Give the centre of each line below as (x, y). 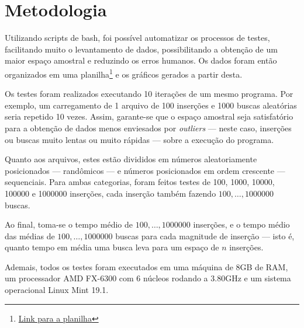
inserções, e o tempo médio (241, 224)
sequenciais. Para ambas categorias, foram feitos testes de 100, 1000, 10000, (140, 182)
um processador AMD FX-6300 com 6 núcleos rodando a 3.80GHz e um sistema (148, 278)
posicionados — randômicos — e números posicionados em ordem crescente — (145, 170)
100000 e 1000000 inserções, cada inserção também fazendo (110, 193)
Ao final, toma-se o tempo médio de (69, 224)
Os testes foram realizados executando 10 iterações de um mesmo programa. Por (149, 94)
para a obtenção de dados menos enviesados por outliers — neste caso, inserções (148, 128)
